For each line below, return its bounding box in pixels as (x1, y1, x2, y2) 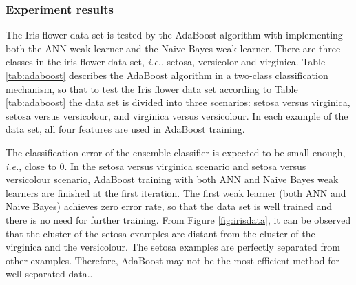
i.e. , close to (6, 158, 56, 173)
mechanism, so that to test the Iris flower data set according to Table (6, 81, 298, 96)
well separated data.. (6, 266, 93, 281)
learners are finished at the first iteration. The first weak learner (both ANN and (6, 185, 346, 200)
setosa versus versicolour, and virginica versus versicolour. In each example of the (6, 108, 348, 123)
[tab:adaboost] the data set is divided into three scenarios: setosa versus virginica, (6, 95, 350, 109)
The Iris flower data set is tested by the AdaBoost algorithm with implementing (6, 28, 343, 42)
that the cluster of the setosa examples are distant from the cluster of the (6, 226, 315, 240)
